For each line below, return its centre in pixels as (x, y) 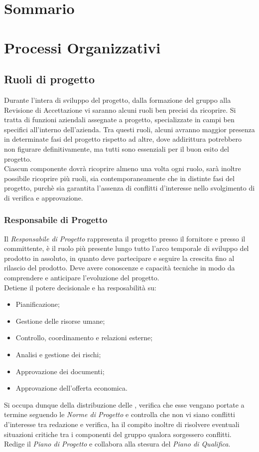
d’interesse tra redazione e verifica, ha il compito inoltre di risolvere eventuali (122, 424)
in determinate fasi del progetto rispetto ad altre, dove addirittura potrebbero (123, 139)
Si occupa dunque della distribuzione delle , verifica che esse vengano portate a (124, 404)
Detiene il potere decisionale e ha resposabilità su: (80, 287)
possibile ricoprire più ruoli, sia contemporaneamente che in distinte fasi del (119, 178)
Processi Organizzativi (82, 47)
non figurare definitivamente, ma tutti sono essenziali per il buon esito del (117, 148)
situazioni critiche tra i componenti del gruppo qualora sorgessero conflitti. (118, 434)
